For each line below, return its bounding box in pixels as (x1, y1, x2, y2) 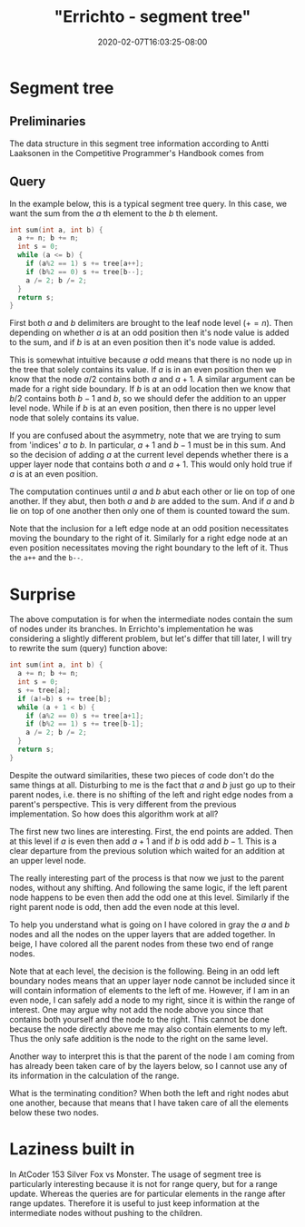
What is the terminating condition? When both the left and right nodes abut (9, 1087, 289, 1098)
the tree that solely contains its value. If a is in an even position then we (9, 364, 277, 375)
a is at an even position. (9, 469, 98, 480)
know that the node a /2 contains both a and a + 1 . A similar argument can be (9, 374, 296, 385)
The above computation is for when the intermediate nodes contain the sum (9, 614, 293, 625)
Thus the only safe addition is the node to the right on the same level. (9, 1033, 269, 1044)
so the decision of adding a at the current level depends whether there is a (9, 450, 289, 460)
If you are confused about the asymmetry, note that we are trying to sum (9, 430, 281, 441)
